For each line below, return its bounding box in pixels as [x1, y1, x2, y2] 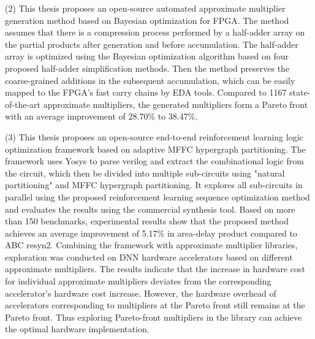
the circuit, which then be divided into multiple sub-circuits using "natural [5, 166, 285, 179]
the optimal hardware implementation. [5, 322, 150, 335]
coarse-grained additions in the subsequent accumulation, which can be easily [5, 74, 295, 86]
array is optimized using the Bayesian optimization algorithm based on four [5, 50, 289, 63]
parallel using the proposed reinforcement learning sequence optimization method [5, 190, 310, 203]
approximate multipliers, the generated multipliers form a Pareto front [43, 97, 308, 110]
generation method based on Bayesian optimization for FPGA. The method [5, 13, 289, 26]
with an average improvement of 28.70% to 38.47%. [5, 110, 198, 123]
